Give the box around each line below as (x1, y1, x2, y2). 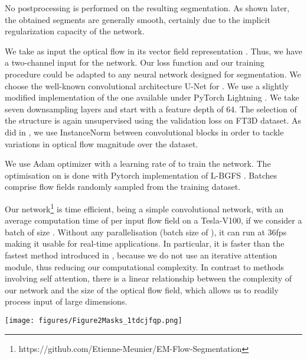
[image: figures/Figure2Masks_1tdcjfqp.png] (5, 316, 182, 325)
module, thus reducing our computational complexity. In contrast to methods (5, 260, 284, 273)
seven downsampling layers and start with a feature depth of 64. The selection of (5, 102, 297, 115)
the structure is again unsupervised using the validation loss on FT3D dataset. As (5, 114, 302, 127)
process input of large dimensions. (5, 295, 128, 308)
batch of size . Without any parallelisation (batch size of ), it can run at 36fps (5, 225, 287, 238)
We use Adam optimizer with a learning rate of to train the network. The (5, 157, 271, 170)
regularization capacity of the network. (5, 25, 145, 37)
